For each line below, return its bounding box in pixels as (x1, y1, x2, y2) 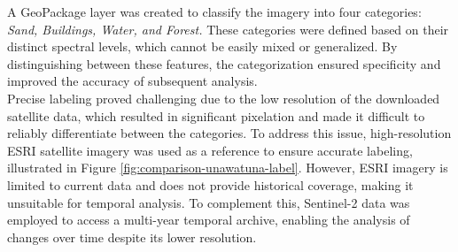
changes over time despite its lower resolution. (7, 227, 257, 246)
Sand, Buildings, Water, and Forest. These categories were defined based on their (7, 19, 449, 38)
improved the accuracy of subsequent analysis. (7, 72, 258, 90)
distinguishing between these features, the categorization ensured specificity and (7, 54, 441, 73)
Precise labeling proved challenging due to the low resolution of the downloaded (7, 88, 440, 107)
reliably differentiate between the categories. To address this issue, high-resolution (7, 124, 452, 142)
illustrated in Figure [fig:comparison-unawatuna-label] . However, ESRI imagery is (7, 158, 448, 177)
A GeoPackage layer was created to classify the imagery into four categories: (7, 3, 422, 20)
